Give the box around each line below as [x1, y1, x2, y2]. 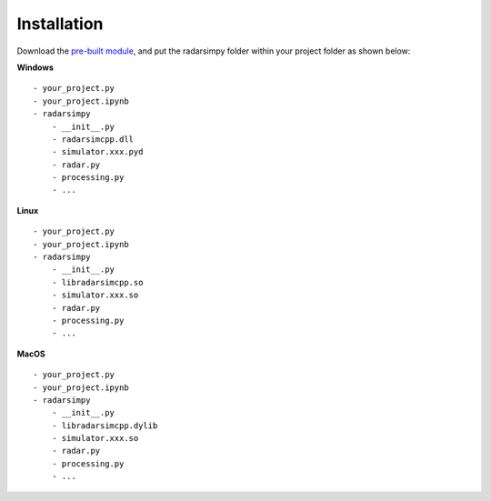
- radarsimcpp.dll [51, 134, 135, 145]
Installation [16, 14, 104, 34]
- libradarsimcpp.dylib [51, 420, 158, 431]
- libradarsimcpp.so [51, 277, 144, 287]
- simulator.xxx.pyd [51, 146, 144, 157]
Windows [16, 62, 54, 73]
